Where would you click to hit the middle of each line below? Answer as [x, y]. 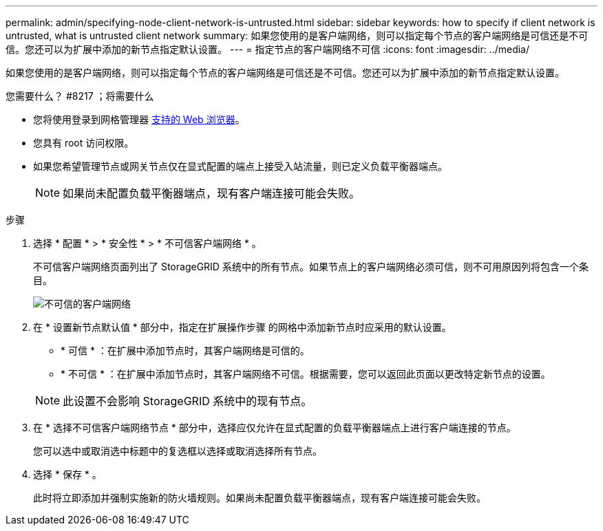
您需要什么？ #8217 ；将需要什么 [80, 96]
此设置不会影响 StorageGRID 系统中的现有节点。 [188, 401]
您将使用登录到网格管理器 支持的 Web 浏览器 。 [139, 119]
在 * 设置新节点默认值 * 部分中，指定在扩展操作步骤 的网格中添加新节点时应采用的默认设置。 [242, 327]
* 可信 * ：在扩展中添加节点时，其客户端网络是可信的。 [185, 350]
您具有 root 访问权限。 [84, 143]
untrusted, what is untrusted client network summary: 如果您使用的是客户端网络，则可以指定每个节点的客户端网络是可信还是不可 [297, 35]
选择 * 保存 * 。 [67, 474]
